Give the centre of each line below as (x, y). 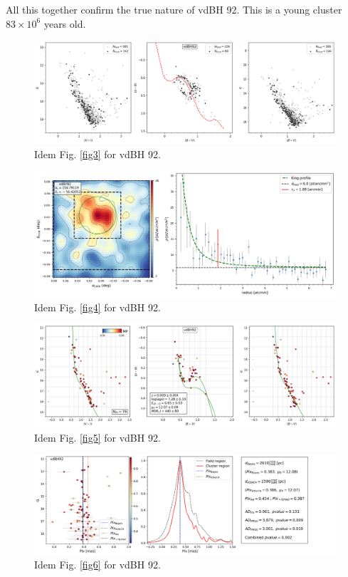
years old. (65, 23)
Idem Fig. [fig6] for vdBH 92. (97, 565)
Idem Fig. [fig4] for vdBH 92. (97, 307)
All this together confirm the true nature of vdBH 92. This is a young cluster (174, 9)
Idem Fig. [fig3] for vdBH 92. (97, 154)
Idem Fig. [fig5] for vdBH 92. (97, 437)
